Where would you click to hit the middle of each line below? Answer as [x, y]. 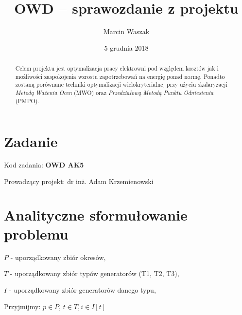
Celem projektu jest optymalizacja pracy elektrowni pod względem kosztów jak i [117, 68]
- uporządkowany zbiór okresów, [58, 257]
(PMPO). [27, 101]
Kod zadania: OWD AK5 [44, 165]
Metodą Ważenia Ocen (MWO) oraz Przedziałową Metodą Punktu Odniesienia [114, 93]
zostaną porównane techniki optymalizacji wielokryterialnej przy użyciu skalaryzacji [121, 84]
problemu [36, 233]
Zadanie [31, 141]
